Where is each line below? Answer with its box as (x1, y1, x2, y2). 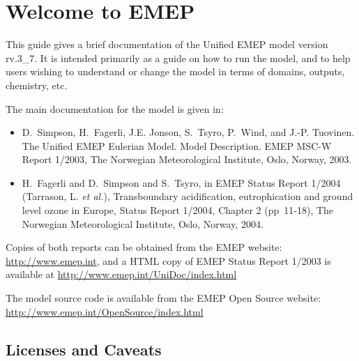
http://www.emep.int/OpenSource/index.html (6, 304, 204, 318)
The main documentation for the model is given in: (6, 101, 224, 116)
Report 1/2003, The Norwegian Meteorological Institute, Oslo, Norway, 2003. (22, 152, 352, 167)
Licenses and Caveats (6, 338, 162, 360)
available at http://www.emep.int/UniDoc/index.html (6, 267, 237, 282)
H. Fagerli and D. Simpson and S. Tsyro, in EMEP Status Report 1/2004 (22, 175, 341, 190)
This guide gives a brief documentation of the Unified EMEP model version (6, 37, 328, 52)
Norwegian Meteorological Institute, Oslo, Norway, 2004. (22, 216, 263, 231)
